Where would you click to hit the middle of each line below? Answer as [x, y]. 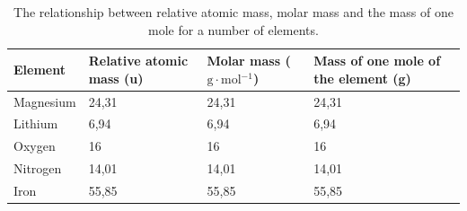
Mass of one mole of [377, 61]
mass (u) [116, 78]
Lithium [36, 123]
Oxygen [35, 146]
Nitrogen [38, 168]
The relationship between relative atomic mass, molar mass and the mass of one [233, 12]
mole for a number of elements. [233, 29]
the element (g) [362, 78]
